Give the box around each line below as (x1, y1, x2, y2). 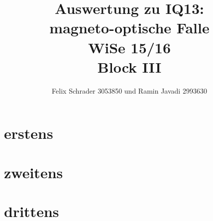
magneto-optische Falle (49, 17, 210, 38)
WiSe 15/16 (88, 37, 171, 57)
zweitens (4, 162, 63, 182)
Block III (97, 56, 162, 77)
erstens (4, 123, 53, 143)
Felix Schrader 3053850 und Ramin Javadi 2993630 (52, 85, 207, 96)
